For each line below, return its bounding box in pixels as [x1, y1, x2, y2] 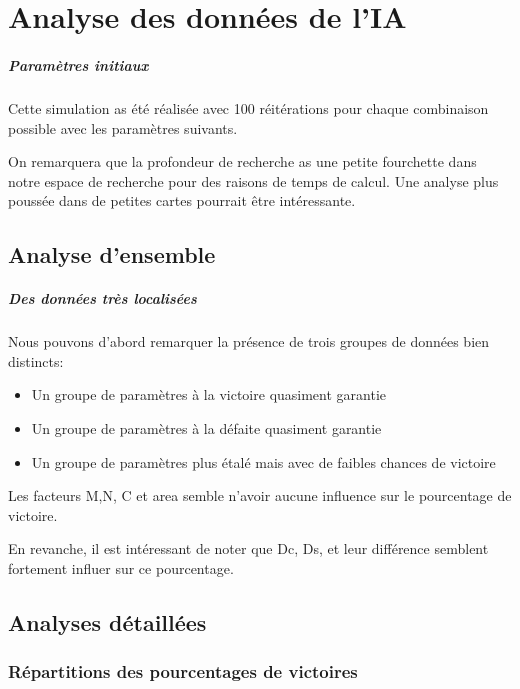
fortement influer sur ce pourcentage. [8, 558, 234, 578]
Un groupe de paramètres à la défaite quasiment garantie [31, 418, 382, 439]
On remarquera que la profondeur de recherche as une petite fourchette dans [8, 151, 477, 172]
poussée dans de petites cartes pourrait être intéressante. [8, 190, 356, 211]
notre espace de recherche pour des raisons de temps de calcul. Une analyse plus [8, 170, 499, 191]
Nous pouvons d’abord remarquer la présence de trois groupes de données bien [8, 331, 490, 352]
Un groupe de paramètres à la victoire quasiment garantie [31, 384, 387, 405]
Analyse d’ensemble [8, 239, 216, 270]
